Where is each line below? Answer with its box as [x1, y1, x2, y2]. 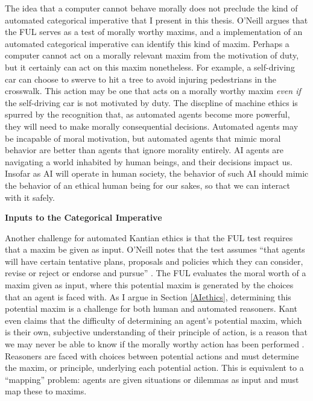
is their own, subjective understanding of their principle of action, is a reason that [5, 326, 308, 338]
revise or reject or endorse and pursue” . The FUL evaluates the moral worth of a [5, 267, 306, 279]
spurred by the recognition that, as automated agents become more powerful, [5, 108, 290, 121]
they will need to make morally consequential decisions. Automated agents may [5, 119, 299, 132]
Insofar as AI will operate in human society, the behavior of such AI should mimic [5, 167, 309, 180]
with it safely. [5, 191, 55, 203]
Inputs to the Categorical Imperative [5, 211, 162, 224]
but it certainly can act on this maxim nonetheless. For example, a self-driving [5, 60, 295, 73]
